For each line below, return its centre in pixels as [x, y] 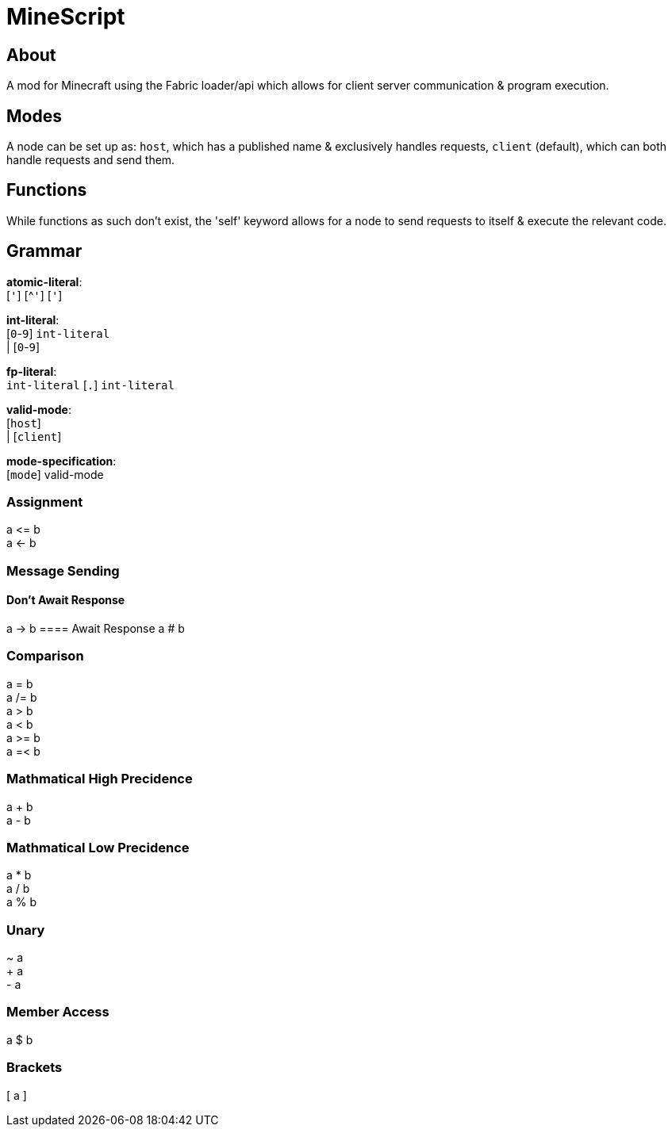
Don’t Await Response [66, 600]
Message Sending [63, 570]
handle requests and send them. [91, 160]
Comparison [45, 656]
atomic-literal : [44, 281]
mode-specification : [61, 461]
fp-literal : [32, 371]
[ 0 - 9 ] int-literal [58, 333]
